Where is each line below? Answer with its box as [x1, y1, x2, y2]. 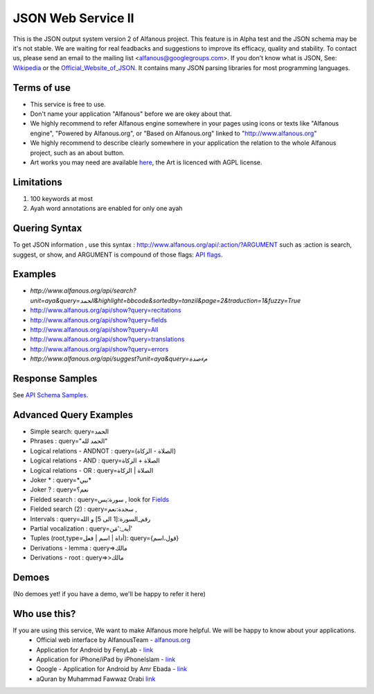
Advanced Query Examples [12, 409, 134, 421]
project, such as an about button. [30, 148, 125, 157]
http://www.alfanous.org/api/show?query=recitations [30, 306, 181, 315]
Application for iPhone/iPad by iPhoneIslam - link [36, 655, 176, 663]
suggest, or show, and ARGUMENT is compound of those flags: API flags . [12, 250, 223, 259]
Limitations [12, 176, 62, 188]
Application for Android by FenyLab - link [36, 645, 154, 654]
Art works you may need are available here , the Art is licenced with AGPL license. [30, 158, 262, 166]
